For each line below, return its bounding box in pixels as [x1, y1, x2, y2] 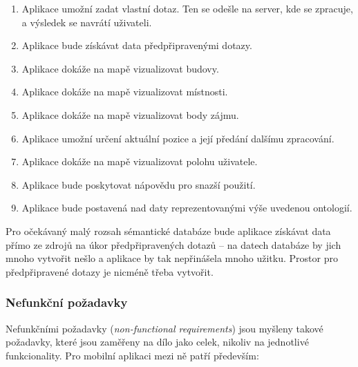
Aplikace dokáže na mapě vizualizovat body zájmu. [21, 107, 239, 122]
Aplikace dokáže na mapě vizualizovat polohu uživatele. [21, 154, 258, 169]
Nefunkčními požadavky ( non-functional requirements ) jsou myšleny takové [6, 321, 323, 335]
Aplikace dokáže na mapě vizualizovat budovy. [21, 61, 219, 75]
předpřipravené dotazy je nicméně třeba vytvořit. [6, 264, 214, 279]
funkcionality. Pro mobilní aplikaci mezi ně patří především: [6, 348, 259, 362]
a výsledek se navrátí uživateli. [21, 15, 152, 29]
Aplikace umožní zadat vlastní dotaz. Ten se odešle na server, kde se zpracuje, [21, 1, 353, 15]
